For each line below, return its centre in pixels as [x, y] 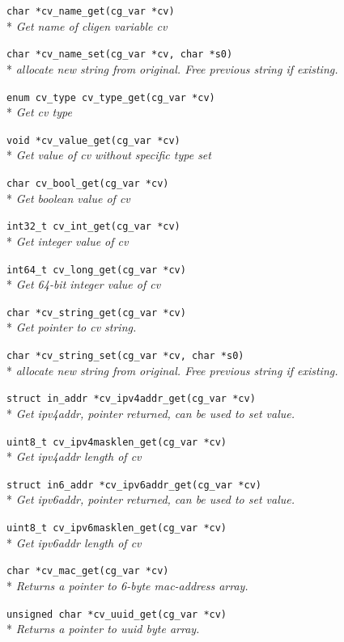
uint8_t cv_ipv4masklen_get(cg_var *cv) [117, 442]
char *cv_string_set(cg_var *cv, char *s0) [125, 356]
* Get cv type [39, 112]
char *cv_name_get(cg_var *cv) [91, 11]
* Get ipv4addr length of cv [74, 456]
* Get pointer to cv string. [72, 327]
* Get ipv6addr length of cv [74, 542]
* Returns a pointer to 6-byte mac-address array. [127, 585]
